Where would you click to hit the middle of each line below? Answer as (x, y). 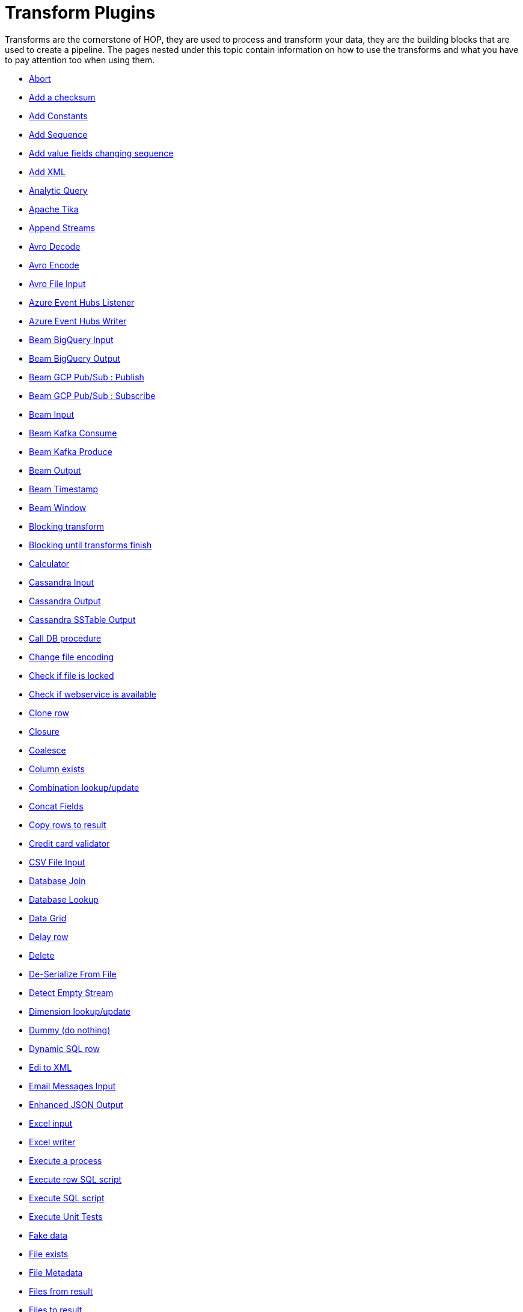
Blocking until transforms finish (90, 545)
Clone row (49, 713)
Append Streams (62, 227)
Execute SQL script (67, 1198)
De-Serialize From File (73, 974)
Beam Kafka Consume (73, 433)
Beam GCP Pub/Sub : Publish (87, 377)
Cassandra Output (65, 601)
